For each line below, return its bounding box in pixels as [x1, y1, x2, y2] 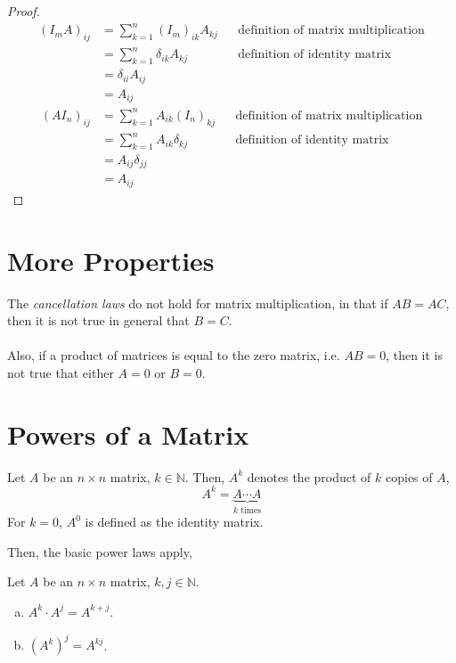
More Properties [7, 241, 215, 278]
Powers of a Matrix [7, 415, 249, 452]
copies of [385, 467, 433, 486]
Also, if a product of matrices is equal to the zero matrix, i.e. [7, 346, 340, 364]
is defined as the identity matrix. [85, 512, 264, 531]
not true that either [7, 363, 114, 381]
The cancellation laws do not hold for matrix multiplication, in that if [7, 293, 388, 312]
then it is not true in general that [7, 311, 190, 330]
